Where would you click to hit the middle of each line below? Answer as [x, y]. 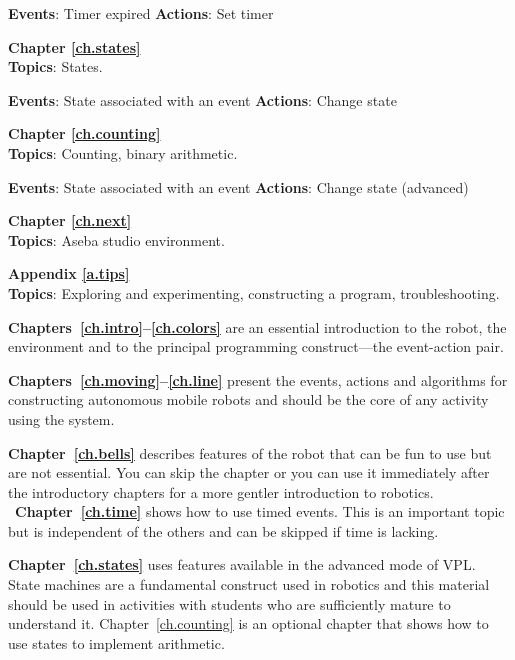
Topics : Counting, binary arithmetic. [123, 152]
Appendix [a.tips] [69, 273]
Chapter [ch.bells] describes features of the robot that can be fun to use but [250, 452]
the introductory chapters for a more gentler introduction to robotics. [221, 491]
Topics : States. [55, 66]
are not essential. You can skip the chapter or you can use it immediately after [249, 472]
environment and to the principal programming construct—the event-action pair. [256, 346]
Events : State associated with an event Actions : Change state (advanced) [238, 186]
